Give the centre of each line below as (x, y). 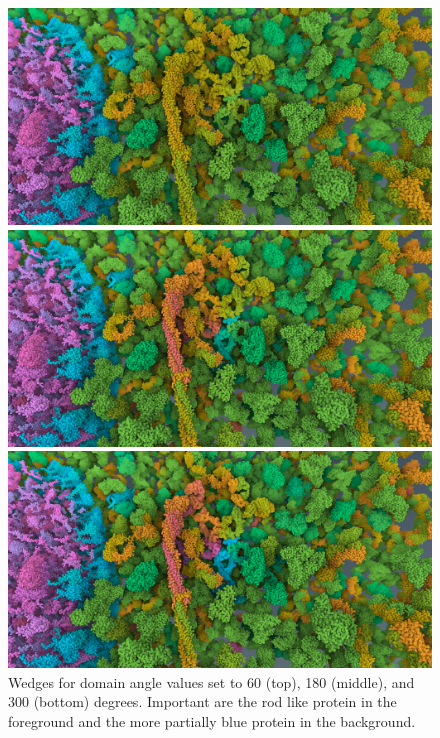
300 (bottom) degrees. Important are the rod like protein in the (202, 701)
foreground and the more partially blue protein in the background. (212, 720)
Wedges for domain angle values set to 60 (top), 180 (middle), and (211, 681)
